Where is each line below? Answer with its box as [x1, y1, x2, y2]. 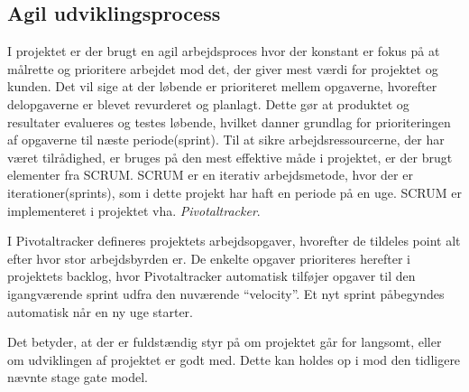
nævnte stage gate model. [7, 368, 149, 387]
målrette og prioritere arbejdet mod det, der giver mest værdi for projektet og [7, 59, 438, 78]
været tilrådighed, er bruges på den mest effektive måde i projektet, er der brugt [7, 147, 453, 166]
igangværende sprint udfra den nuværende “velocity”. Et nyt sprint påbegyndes [7, 284, 445, 303]
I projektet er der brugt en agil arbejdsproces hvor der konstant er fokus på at [7, 42, 440, 61]
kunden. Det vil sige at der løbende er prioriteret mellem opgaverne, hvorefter [7, 77, 437, 96]
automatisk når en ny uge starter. [7, 302, 193, 321]
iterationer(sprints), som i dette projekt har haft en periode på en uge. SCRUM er [7, 182, 462, 201]
